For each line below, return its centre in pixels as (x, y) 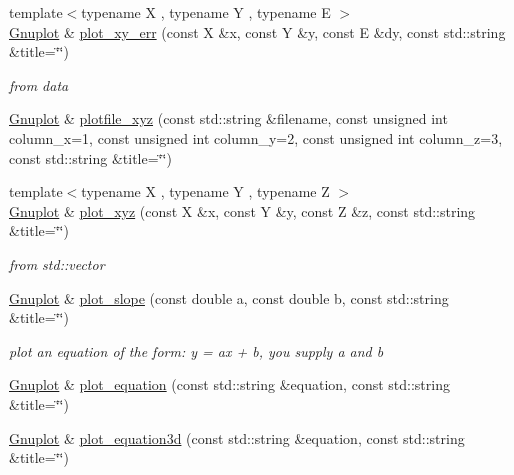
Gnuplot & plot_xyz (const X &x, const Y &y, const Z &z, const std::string (242, 210)
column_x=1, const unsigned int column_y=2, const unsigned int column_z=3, (256, 137)
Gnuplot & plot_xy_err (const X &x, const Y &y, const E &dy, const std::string (257, 31)
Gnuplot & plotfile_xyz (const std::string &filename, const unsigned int (228, 118)
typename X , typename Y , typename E (206, 12)
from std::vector (57, 263)
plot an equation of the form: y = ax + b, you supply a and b (196, 350)
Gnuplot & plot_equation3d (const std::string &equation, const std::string (237, 437)
